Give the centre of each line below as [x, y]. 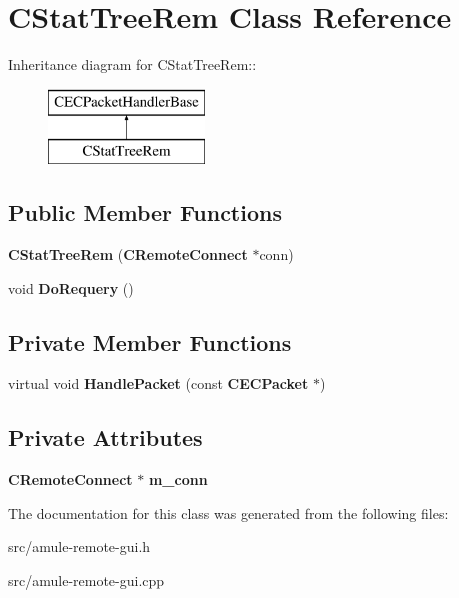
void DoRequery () [71, 287]
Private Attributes [105, 437]
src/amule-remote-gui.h [79, 546]
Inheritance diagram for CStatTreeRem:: [132, 64]
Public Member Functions [145, 212]
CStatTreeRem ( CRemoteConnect [128, 254]
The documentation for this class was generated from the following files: [228, 512]
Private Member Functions [150, 341]
